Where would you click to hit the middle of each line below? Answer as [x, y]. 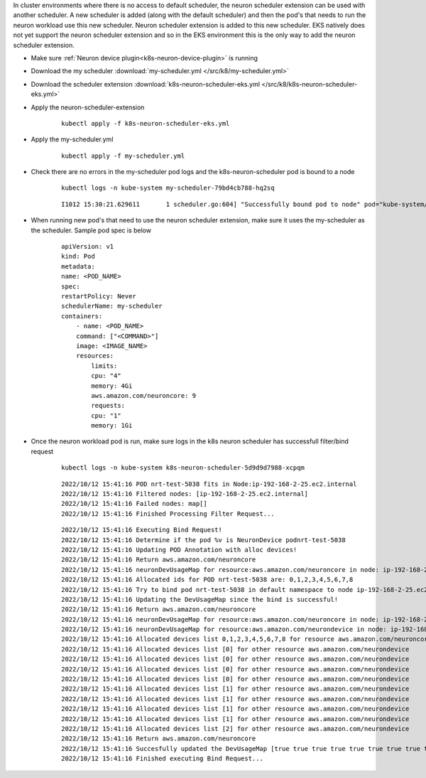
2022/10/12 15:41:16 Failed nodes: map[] [134, 504]
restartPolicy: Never [99, 296]
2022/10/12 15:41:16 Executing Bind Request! [142, 530]
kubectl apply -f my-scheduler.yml [123, 156]
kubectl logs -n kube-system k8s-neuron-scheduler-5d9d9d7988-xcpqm [183, 468]
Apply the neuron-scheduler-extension [88, 107]
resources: [95, 356]
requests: [108, 406]
